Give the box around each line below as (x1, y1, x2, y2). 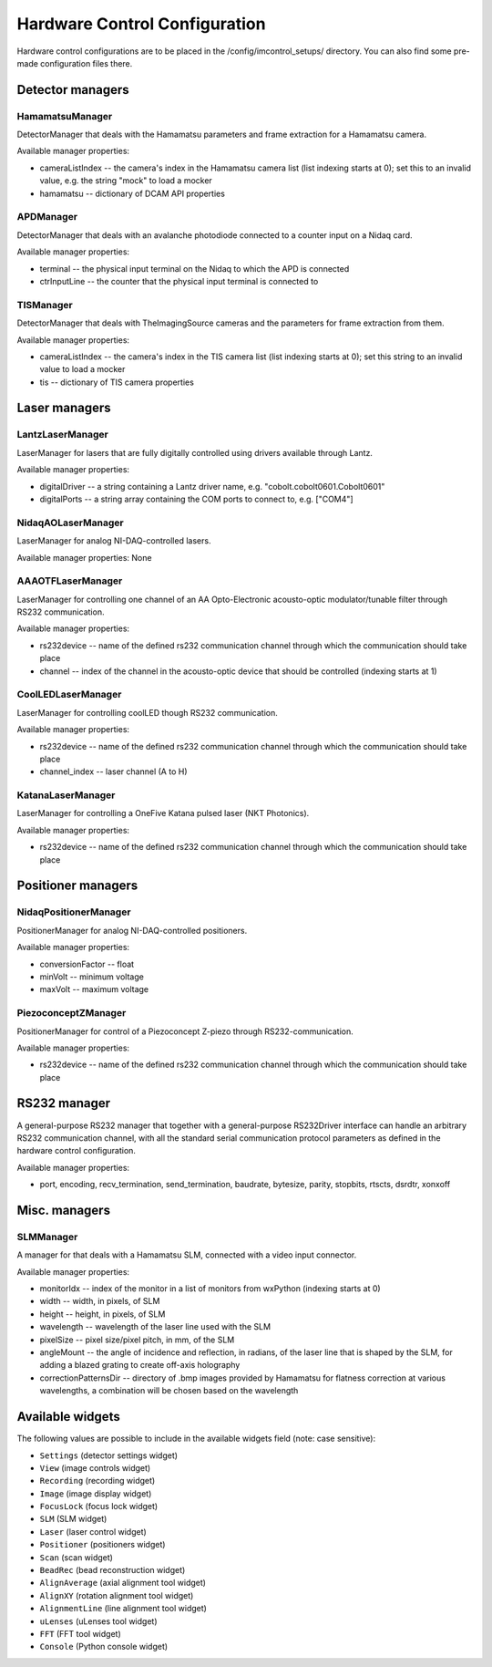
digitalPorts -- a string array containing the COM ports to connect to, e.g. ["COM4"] (39, 493, 354, 504)
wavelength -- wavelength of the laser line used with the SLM (39, 1321, 272, 1332)
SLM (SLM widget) (39, 1514, 108, 1525)
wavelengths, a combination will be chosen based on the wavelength (39, 1385, 299, 1396)
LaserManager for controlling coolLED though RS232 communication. (16, 707, 278, 718)
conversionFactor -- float (39, 958, 135, 969)
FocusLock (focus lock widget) (39, 1501, 159, 1512)
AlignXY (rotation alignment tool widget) (39, 1589, 194, 1600)
